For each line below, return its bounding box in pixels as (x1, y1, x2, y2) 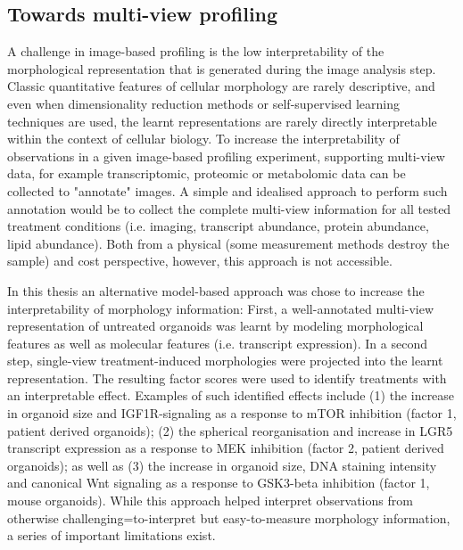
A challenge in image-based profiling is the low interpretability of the (7, 42, 384, 61)
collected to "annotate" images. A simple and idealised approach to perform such (7, 181, 448, 200)
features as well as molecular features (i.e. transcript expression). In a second (7, 333, 427, 352)
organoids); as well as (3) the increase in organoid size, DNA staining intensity (7, 456, 437, 474)
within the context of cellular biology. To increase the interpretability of (7, 129, 400, 148)
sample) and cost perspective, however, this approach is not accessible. (7, 251, 393, 270)
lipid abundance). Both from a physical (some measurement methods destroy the (7, 234, 450, 252)
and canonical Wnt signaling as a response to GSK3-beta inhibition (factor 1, (7, 473, 430, 492)
